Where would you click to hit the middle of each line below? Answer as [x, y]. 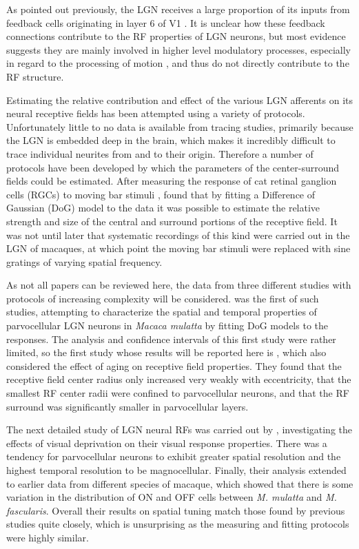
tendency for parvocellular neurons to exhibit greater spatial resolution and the [174, 456]
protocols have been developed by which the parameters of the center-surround [173, 167]
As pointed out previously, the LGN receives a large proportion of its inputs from [178, 9]
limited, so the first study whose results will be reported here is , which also [166, 352]
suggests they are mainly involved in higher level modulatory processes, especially [179, 49]
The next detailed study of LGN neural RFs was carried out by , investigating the [179, 429]
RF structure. [35, 76]
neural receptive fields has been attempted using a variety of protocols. [156, 113]
